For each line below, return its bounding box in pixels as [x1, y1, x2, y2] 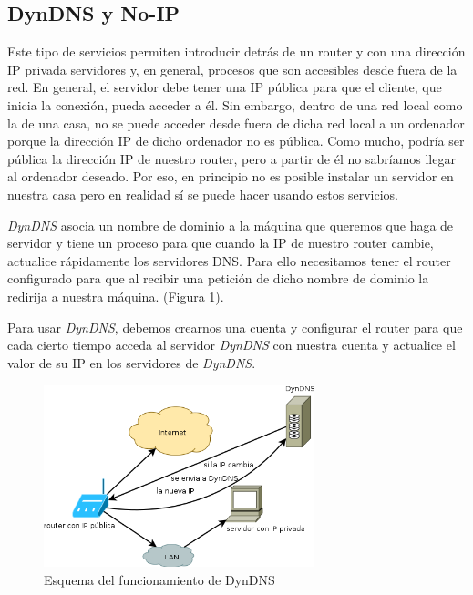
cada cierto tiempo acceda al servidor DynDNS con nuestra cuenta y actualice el [7, 335, 456, 354]
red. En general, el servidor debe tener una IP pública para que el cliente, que [7, 77, 442, 97]
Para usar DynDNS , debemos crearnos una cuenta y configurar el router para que [7, 317, 463, 336]
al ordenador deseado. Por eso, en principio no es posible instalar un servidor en [7, 167, 454, 186]
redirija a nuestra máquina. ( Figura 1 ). [7, 286, 224, 305]
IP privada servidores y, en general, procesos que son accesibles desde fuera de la [7, 59, 458, 78]
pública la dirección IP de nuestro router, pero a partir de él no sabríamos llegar [7, 149, 456, 168]
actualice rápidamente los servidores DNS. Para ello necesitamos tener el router [7, 251, 451, 270]
